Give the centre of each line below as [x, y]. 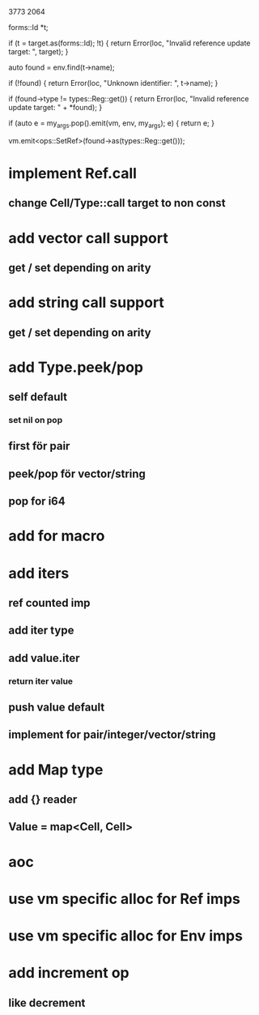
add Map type [56, 770]
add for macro [57, 536]
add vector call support [88, 238]
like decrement [47, 1002]
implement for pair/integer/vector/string [112, 735]
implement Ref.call [73, 173]
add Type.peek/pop [76, 367]
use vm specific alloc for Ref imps [124, 899]
